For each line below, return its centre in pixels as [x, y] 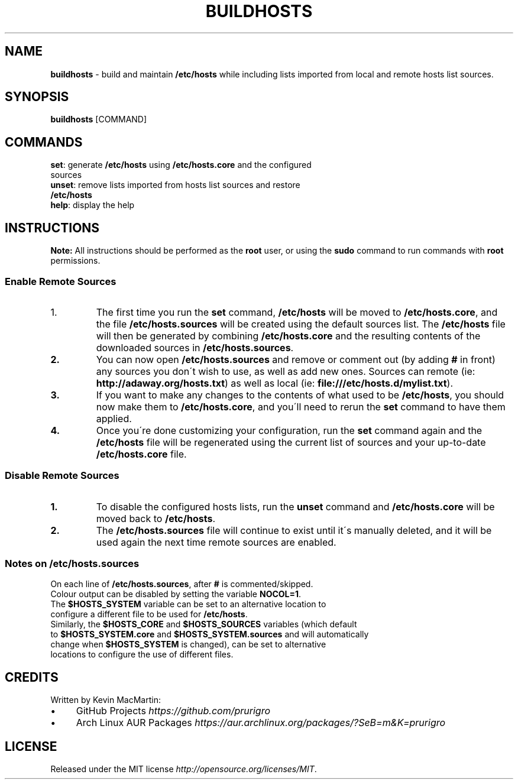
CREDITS [32, 677]
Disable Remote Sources [62, 476]
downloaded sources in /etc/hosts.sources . [195, 347]
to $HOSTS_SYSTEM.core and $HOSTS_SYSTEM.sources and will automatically [210, 634]
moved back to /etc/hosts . [156, 518]
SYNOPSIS [37, 97]
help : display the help [93, 205]
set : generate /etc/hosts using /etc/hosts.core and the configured [181, 165]
